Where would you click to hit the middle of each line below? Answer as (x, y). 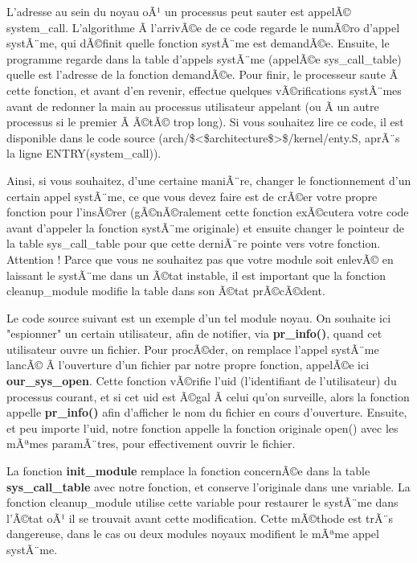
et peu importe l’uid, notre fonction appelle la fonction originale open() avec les (202, 427)
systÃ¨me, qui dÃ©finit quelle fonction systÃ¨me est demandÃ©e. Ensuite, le (198, 43)
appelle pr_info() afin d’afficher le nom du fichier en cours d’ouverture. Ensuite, (207, 412)
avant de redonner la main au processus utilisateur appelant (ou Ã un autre (193, 106)
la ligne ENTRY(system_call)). (84, 153)
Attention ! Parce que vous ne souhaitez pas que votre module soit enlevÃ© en (200, 259)
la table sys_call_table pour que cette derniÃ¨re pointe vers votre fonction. (194, 243)
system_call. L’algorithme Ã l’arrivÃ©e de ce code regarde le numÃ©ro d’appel (203, 27)
